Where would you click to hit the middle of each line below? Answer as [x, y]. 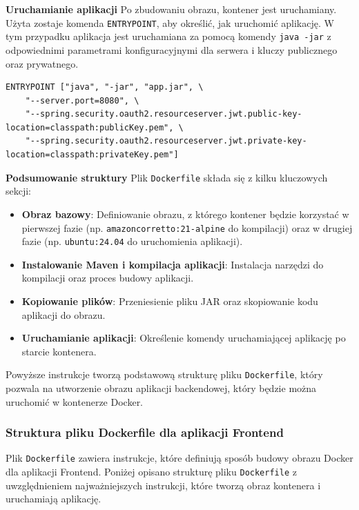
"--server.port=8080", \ [82, 100]
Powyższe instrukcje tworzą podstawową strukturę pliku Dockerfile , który [164, 374]
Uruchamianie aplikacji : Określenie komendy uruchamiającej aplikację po [184, 338]
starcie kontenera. [59, 351]
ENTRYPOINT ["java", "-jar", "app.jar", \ [105, 87]
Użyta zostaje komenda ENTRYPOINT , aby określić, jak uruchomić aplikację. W [170, 22]
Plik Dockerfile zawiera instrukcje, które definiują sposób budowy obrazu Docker [179, 458]
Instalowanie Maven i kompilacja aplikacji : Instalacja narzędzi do [173, 264]
